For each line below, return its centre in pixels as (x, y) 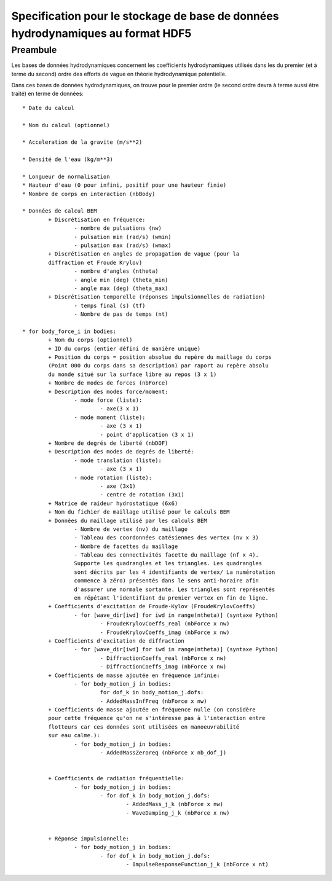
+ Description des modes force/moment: (108, 391)
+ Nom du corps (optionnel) (90, 340)
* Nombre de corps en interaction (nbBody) (89, 194)
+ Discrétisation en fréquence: (97, 219)
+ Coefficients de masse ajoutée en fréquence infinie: (134, 675)
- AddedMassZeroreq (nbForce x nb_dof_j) (163, 753)
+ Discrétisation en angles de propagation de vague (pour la (144, 254)
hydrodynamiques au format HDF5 (101, 33)
